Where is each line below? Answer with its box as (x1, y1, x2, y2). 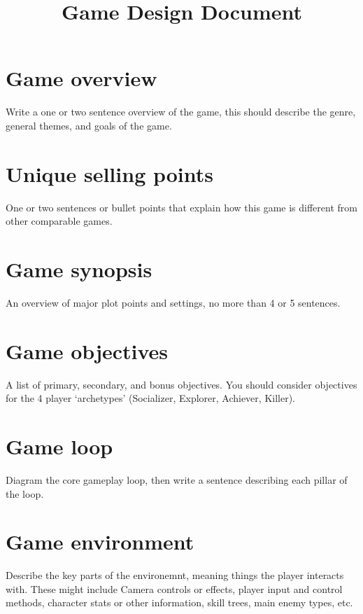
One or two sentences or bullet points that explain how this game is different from (6, 200, 357, 214)
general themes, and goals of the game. (6, 118, 172, 132)
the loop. (6, 486, 44, 501)
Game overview (6, 64, 157, 92)
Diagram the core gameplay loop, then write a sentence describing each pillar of (6, 472, 348, 487)
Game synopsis (6, 255, 152, 283)
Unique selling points (6, 159, 213, 188)
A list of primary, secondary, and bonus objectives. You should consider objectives (6, 377, 357, 391)
